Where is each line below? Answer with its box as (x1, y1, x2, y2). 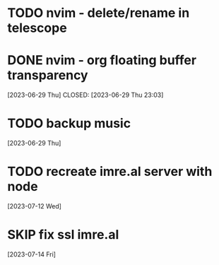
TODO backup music (7, 115, 131, 131)
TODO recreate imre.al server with (7, 164, 213, 179)
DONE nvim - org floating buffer (7, 52, 196, 69)
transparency (7, 67, 88, 83)
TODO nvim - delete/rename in (7, 5, 190, 21)
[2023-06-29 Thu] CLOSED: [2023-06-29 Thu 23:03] (7, 90, 164, 100)
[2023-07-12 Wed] (7, 202, 62, 210)
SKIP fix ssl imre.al (7, 227, 119, 243)
